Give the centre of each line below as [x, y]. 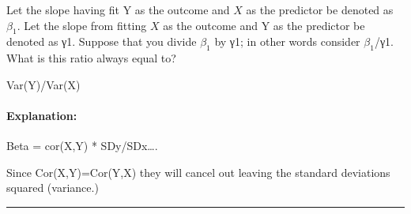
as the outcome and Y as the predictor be [264, 25]
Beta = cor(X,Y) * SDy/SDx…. [82, 146]
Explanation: [42, 115]
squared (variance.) [53, 188]
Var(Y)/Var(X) [43, 84]
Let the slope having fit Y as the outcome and [118, 9]
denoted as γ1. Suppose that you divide [102, 41]
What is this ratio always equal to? [91, 58]
